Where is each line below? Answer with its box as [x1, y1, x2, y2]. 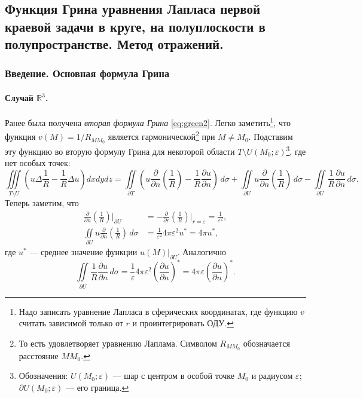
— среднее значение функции [29, 246, 138, 258]
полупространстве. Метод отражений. [5, 35, 224, 53]
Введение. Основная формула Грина [5, 66, 170, 81]
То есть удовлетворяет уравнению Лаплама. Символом [19, 336, 217, 349]
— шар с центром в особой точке [112, 369, 235, 382]
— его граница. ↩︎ [65, 381, 129, 393]
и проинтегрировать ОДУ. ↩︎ [132, 317, 234, 329]
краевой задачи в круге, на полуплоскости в [5, 17, 266, 35]
